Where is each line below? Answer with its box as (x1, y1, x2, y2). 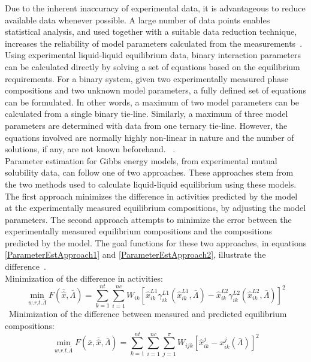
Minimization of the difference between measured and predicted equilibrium (8, 307, 287, 320)
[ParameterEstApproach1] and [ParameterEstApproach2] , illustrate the (5, 248, 266, 261)
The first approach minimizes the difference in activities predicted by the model (5, 189, 298, 202)
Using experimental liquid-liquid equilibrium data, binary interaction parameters (5, 49, 301, 61)
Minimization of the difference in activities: (5, 271, 163, 284)
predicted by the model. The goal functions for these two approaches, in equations (5, 236, 307, 249)
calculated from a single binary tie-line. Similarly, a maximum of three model (5, 107, 288, 120)
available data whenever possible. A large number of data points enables (5, 13, 270, 26)
